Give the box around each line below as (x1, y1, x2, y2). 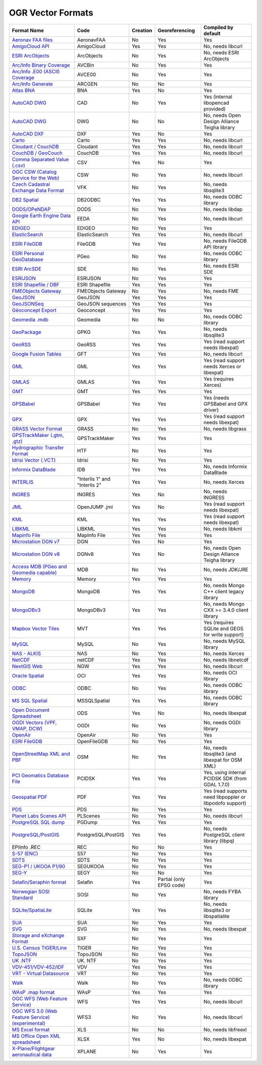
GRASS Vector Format (12, 425, 63, 432)
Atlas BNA (12, 87, 35, 93)
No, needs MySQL (203, 637, 246, 644)
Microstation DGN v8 (12, 550, 60, 557)
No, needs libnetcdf (203, 656, 249, 663)
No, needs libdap (203, 206, 243, 213)
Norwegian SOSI (12, 888, 50, 895)
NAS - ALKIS (12, 650, 41, 657)
